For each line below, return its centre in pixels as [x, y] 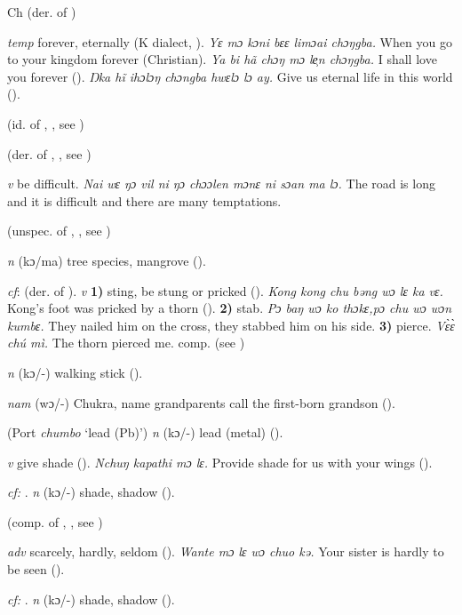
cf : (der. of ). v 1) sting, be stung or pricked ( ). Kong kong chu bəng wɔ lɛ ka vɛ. [225, 290]
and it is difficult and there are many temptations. [144, 200]
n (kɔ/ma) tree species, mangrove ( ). [107, 260]
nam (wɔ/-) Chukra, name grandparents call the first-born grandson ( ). [201, 402]
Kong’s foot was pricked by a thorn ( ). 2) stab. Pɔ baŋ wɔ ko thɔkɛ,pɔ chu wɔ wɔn [230, 308]
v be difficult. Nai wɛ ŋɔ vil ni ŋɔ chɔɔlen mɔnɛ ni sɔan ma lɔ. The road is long [221, 184]
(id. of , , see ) [46, 123]
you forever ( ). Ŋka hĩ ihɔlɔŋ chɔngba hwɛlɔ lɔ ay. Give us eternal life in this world [230, 76]
